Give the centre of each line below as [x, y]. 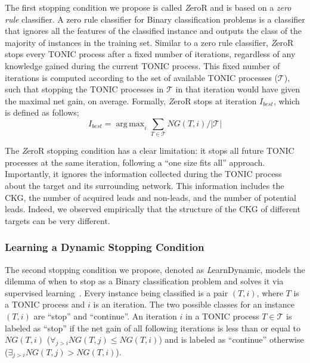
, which [286, 100]
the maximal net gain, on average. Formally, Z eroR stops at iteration [131, 100]
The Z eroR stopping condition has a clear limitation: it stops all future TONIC [150, 151]
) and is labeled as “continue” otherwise [231, 339]
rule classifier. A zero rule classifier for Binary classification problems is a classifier [155, 19]
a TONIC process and [45, 304]
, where [270, 292]
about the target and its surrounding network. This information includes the [145, 186]
